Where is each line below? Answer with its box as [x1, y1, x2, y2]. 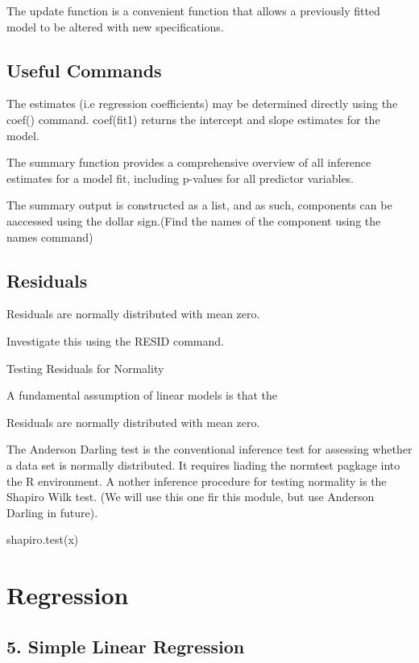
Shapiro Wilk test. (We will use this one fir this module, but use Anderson [6, 488, 375, 505]
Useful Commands [6, 57, 162, 82]
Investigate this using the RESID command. [6, 332, 224, 349]
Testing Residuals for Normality [6, 359, 164, 376]
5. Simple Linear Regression [6, 633, 245, 658]
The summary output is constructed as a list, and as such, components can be [6, 197, 392, 213]
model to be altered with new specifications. [6, 18, 224, 35]
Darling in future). [6, 503, 98, 520]
